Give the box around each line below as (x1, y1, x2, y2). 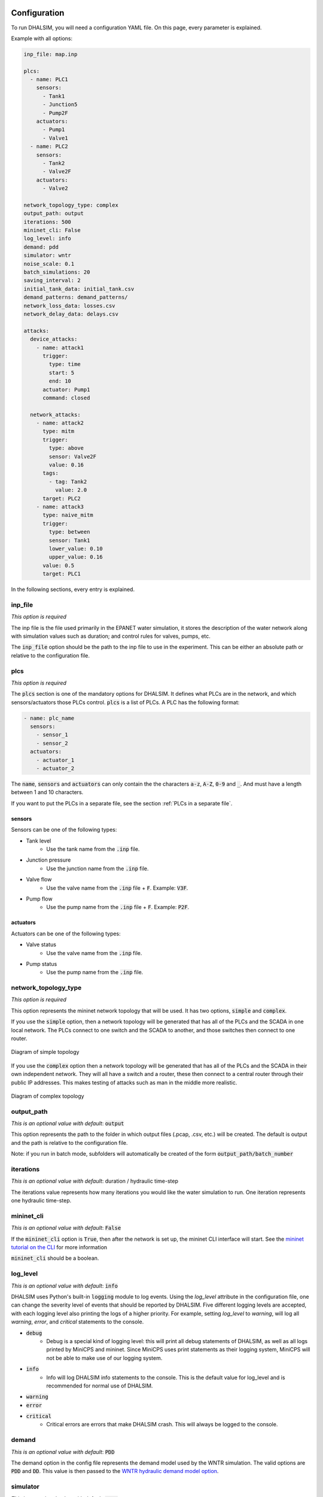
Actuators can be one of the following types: (11, 930, 121, 937)
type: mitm (42, 428, 75, 435)
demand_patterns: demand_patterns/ (23, 294, 128, 301)
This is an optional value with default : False (11, 1225, 121, 1232)
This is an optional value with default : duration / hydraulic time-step (11, 1177, 179, 1185)
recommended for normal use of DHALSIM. (46, 1382, 153, 1389)
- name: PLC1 (30, 76, 68, 83)
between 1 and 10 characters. (11, 789, 84, 796)
